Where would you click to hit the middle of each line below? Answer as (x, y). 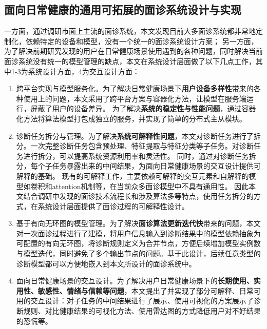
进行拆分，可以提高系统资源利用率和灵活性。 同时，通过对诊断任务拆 (140, 156)
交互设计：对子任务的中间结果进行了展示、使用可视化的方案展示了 (142, 301)
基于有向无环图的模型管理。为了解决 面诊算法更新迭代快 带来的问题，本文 (138, 223)
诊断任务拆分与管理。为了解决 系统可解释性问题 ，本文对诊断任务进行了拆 (138, 136)
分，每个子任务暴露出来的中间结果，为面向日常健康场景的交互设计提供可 (138, 166)
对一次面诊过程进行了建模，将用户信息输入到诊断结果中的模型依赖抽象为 (138, 233)
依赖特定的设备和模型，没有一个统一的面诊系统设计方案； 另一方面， (142, 41)
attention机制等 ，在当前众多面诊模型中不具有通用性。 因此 (150, 186)
